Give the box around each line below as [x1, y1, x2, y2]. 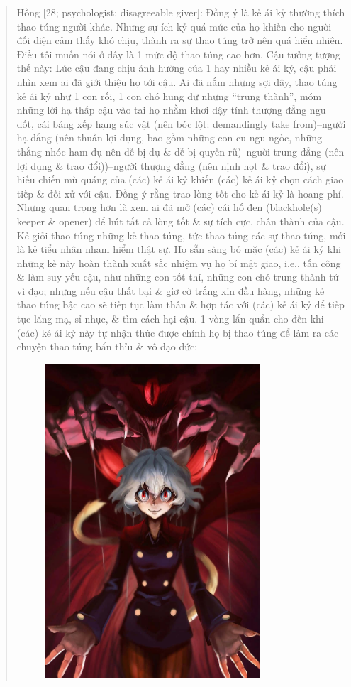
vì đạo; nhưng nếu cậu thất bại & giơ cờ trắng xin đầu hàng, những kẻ [16, 283, 325, 298]
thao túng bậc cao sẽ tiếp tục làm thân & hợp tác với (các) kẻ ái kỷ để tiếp [16, 297, 345, 312]
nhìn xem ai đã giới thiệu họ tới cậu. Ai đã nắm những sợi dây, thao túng [16, 74, 338, 89]
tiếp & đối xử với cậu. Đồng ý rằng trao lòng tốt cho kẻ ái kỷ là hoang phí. [16, 185, 344, 200]
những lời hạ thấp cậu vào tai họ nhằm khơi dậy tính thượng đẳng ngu [16, 102, 326, 117]
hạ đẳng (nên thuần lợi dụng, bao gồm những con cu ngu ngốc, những [16, 130, 322, 145]
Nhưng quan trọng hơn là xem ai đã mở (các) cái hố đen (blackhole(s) [16, 200, 322, 215]
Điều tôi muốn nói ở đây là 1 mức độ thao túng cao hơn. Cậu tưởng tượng [16, 46, 340, 61]
